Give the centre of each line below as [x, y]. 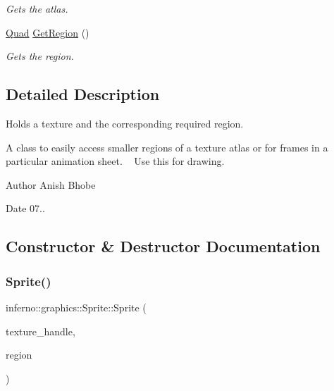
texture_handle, [41, 331]
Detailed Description [83, 94]
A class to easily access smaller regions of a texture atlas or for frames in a [167, 147]
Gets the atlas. [37, 8]
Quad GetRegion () [48, 32]
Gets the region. [40, 56]
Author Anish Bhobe [51, 184]
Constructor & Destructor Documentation [163, 246]
